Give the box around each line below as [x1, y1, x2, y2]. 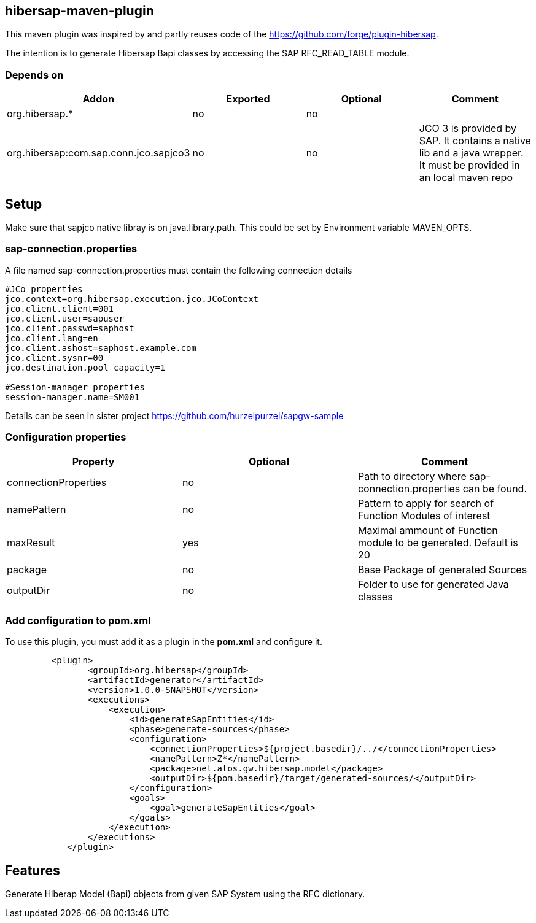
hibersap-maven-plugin [5, 3, 154, 18]
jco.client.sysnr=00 [5, 352, 104, 363]
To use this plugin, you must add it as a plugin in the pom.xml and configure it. [5, 636, 322, 647]
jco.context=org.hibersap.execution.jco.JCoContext [5, 293, 259, 304]
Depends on [5, 68, 64, 81]
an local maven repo [419, 171, 513, 184]
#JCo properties [5, 284, 83, 294]
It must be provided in [419, 159, 520, 172]
